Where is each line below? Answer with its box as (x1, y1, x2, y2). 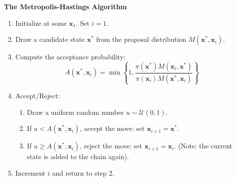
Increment (15, 167, 46, 178)
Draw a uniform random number (27, 107, 124, 117)
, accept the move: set (80, 123, 145, 133)
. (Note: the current (174, 141, 233, 151)
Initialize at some (15, 18, 67, 28)
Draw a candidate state (15, 34, 85, 44)
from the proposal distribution (96, 34, 186, 44)
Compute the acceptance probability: (15, 52, 126, 62)
